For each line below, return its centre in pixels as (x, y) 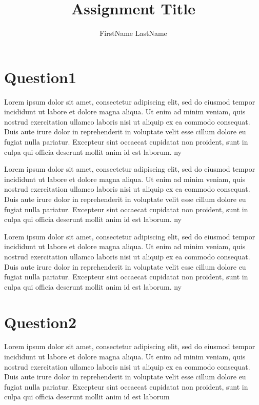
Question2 (41, 322)
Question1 (41, 77)
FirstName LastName (133, 33)
